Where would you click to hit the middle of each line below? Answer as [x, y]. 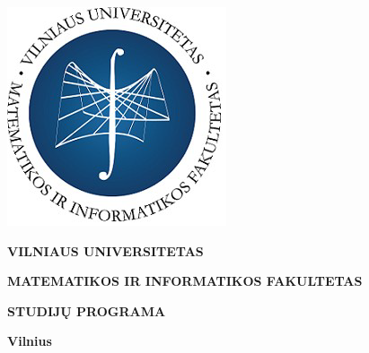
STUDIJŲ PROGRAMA [87, 310]
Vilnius [30, 341]
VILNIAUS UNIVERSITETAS [105, 250]
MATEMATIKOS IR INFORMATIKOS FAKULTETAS [185, 281]
